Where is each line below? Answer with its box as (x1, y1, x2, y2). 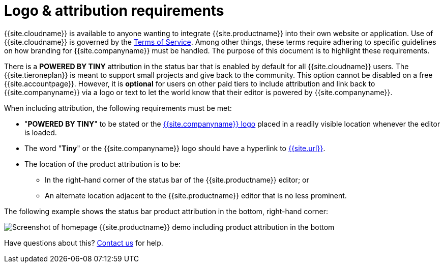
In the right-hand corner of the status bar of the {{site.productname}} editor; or (45, 175, 309, 184)
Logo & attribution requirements (4, 2, 224, 19)
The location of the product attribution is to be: (24, 159, 181, 168)
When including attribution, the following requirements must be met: (4, 103, 232, 112)
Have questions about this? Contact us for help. (4, 238, 163, 247)
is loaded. (24, 128, 57, 137)
